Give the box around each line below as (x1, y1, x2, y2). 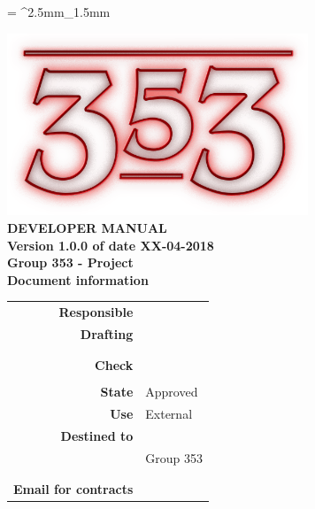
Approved (145, 382, 198, 401)
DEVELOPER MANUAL (7, 218, 167, 236)
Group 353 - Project (7, 253, 134, 272)
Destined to (60, 427, 134, 445)
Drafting (80, 324, 134, 343)
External (145, 405, 193, 423)
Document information (7, 270, 149, 289)
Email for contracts (13, 480, 134, 498)
